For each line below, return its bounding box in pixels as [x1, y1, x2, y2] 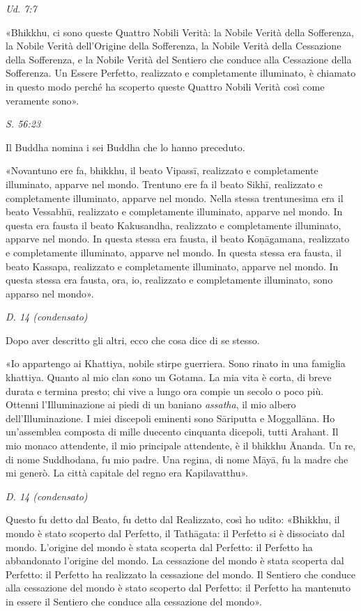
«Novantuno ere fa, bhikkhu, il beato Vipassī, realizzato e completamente [6, 163, 318, 178]
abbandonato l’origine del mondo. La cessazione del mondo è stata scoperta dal [6, 553, 344, 568]
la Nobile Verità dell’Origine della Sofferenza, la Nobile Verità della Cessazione [6, 38, 341, 53]
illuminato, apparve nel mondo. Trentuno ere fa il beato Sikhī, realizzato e [6, 176, 323, 191]
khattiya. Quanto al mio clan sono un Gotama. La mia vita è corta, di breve [6, 370, 332, 385]
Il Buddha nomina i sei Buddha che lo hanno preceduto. [6, 139, 245, 154]
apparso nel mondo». [6, 286, 94, 300]
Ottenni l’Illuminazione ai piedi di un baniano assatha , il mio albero [6, 397, 296, 412]
